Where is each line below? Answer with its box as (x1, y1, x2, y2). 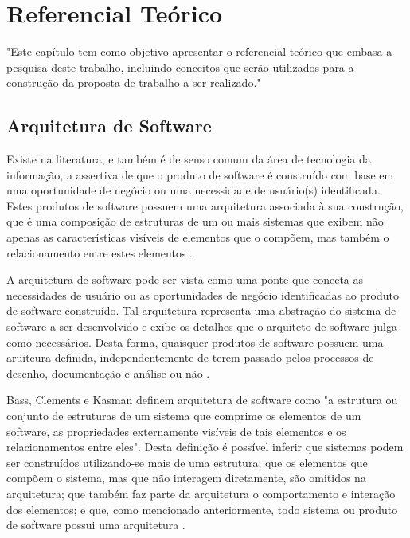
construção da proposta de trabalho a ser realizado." (6, 74, 261, 91)
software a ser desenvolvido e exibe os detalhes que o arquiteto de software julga (6, 318, 397, 335)
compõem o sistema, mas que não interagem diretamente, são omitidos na (6, 469, 366, 486)
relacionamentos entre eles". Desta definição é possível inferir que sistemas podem (6, 438, 404, 455)
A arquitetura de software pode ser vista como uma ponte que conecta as (6, 271, 364, 288)
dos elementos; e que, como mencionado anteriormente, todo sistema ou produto (6, 501, 398, 517)
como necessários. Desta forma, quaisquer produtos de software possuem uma (6, 333, 384, 350)
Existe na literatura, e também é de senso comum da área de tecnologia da (6, 151, 371, 167)
